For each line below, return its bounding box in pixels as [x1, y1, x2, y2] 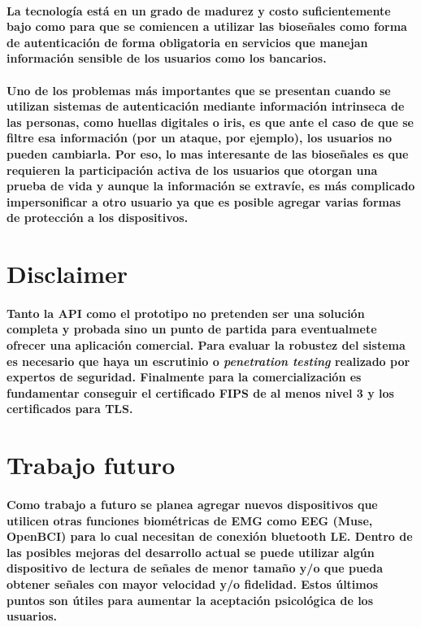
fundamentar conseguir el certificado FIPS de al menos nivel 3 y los [7, 384, 394, 401]
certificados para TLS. [7, 400, 133, 417]
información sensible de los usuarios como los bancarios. [7, 50, 327, 67]
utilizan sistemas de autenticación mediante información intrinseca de [7, 98, 405, 115]
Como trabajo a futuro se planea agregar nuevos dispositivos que [7, 496, 378, 512]
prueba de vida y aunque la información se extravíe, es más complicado [7, 177, 415, 194]
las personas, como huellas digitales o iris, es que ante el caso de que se [7, 113, 414, 130]
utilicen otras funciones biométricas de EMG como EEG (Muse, [7, 512, 373, 529]
